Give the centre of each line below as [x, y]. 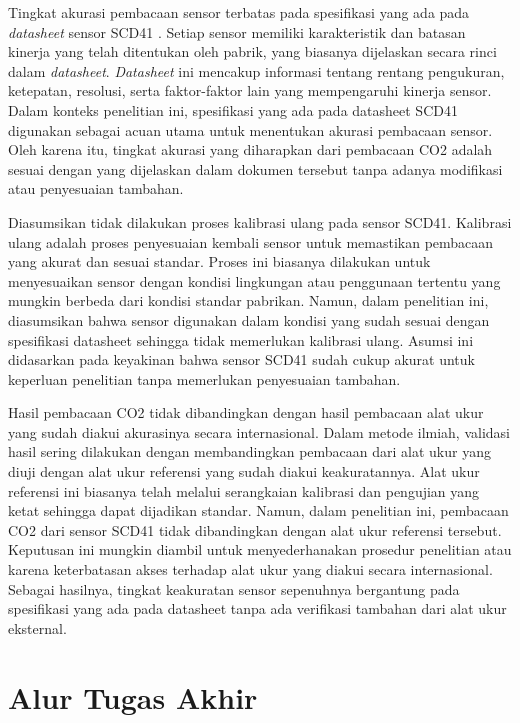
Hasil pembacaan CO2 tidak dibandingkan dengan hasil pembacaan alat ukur [246, 412]
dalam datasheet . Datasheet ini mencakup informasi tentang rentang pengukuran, [256, 70]
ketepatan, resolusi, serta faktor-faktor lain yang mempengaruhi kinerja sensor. [250, 90]
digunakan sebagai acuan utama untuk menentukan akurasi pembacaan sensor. [250, 129]
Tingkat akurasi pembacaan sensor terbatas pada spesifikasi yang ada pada [239, 12]
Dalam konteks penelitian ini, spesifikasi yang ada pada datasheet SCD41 [233, 109]
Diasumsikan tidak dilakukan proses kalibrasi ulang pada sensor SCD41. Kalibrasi [260, 221]
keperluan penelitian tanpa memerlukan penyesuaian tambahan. [204, 378]
